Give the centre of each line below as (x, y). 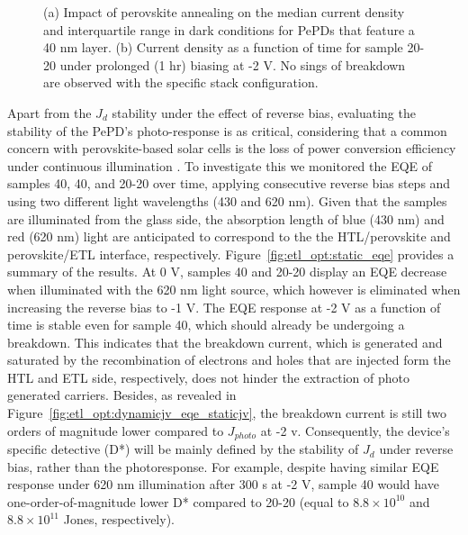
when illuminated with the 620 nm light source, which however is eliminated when (234, 289)
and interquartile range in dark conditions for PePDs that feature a (229, 29)
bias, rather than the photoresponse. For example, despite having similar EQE (223, 466)
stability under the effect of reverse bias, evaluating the (264, 112)
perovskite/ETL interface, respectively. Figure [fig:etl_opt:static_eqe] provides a (231, 254)
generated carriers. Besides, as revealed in (122, 395)
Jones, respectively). (119, 519)
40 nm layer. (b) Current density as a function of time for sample (223, 47)
